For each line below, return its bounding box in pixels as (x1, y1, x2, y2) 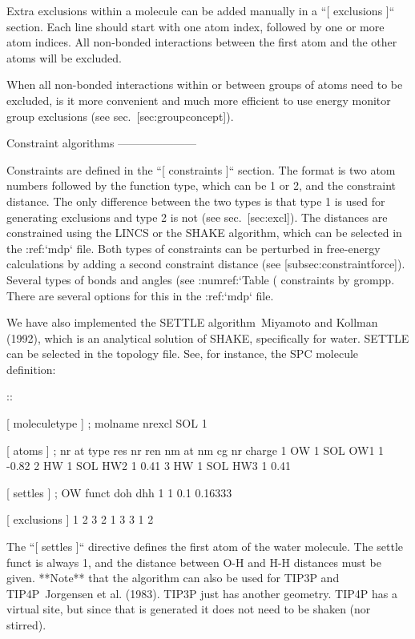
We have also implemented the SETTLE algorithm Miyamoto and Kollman (6, 314, 378, 331)
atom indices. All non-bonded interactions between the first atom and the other (6, 34, 397, 50)
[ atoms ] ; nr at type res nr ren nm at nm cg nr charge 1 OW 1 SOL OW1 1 (6, 441, 385, 458)
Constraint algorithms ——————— (6, 135, 197, 151)
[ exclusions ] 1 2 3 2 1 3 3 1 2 (6, 511, 154, 528)
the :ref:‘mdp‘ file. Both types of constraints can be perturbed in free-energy (6, 239, 381, 256)
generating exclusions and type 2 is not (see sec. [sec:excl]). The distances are (6, 208, 388, 225)
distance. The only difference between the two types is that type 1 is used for (6, 192, 385, 209)
